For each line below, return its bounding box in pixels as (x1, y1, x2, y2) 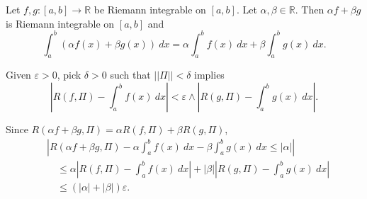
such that (110, 67, 151, 82)
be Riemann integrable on (94, 2, 206, 16)
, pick (57, 67, 81, 82)
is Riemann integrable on (6, 16, 115, 30)
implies (194, 67, 225, 82)
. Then (295, 2, 324, 16)
